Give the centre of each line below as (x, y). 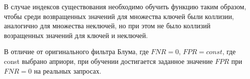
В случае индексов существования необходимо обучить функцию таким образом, (125, 6)
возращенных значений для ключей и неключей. (76, 35)
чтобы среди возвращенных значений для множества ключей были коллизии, (119, 16)
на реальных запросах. (68, 70)
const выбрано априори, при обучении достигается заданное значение (109, 61)
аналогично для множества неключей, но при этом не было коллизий (107, 26)
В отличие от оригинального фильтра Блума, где (76, 51)
